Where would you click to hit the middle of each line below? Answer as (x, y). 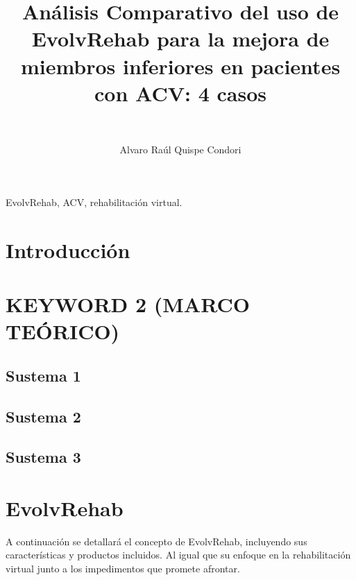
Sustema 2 (43, 416)
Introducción (68, 249)
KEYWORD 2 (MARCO (128, 304)
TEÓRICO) (63, 331)
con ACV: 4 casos (180, 93)
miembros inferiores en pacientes (180, 66)
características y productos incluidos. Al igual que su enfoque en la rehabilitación (178, 555)
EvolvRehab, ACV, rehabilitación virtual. (94, 202)
